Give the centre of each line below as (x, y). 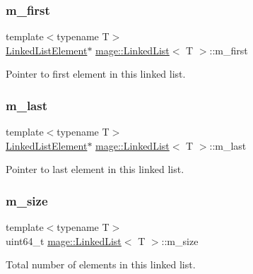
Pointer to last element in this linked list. (95, 169)
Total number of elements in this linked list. (101, 264)
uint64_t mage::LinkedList (64, 240)
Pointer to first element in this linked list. (96, 74)
